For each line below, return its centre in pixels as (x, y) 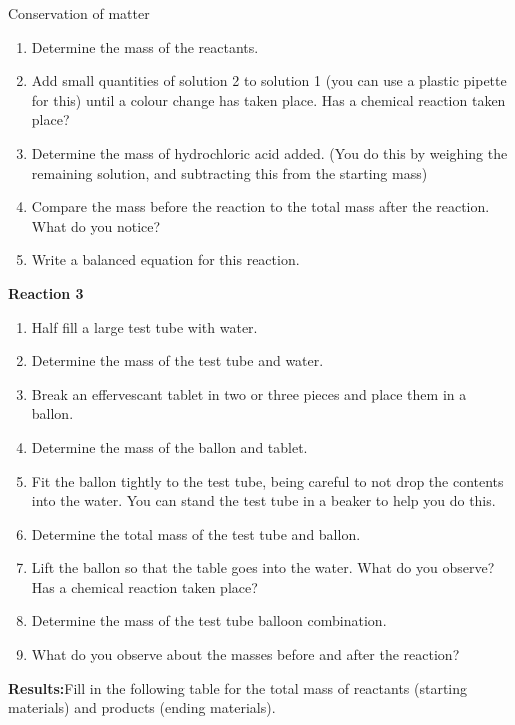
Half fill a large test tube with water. (144, 326)
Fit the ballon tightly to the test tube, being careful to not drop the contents (267, 480)
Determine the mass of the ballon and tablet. (169, 446)
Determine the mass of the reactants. (145, 46)
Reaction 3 (46, 292)
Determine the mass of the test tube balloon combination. (209, 620)
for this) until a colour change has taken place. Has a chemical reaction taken (268, 99)
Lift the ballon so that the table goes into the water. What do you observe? (263, 567)
